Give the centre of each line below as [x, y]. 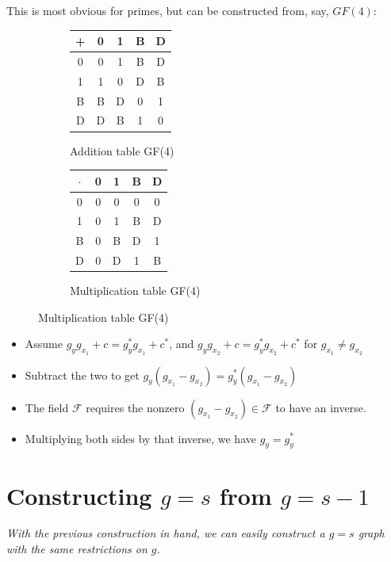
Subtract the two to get [82, 375]
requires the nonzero [135, 407]
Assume [44, 344]
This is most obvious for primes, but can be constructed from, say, [168, 10]
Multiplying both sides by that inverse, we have [140, 438]
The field [47, 407]
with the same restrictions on [77, 549]
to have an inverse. [321, 407]
